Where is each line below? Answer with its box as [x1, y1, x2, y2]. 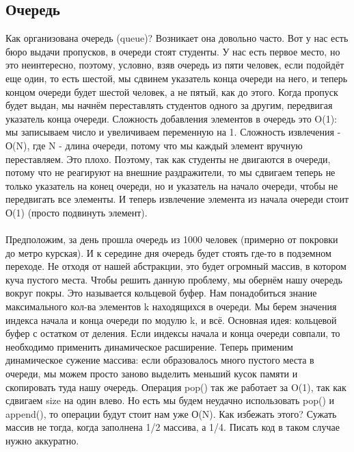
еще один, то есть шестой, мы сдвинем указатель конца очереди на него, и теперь [5, 71, 348, 85]
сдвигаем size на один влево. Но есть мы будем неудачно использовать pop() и [5, 393, 334, 407]
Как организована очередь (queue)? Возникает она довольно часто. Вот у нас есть [5, 31, 349, 45]
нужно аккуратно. [5, 434, 79, 448]
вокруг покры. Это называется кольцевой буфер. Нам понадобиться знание [5, 286, 317, 300]
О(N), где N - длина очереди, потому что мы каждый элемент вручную [5, 138, 303, 152]
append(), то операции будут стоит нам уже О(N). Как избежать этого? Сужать [5, 406, 337, 420]
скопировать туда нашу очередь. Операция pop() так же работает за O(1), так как [5, 379, 346, 394]
